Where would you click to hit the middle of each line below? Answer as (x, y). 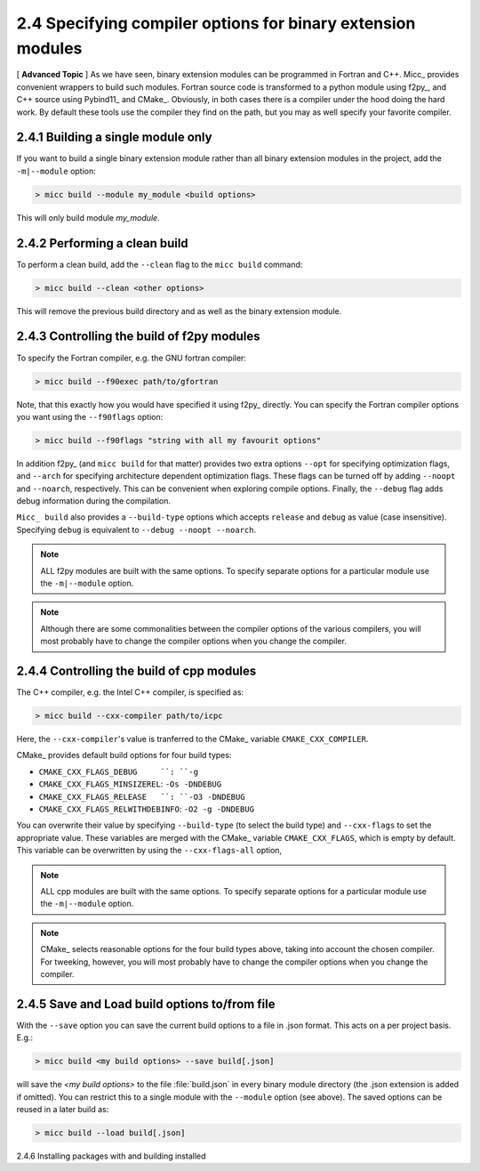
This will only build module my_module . (88, 217)
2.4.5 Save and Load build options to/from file (146, 1004)
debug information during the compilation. (94, 501)
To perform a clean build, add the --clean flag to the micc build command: (160, 264)
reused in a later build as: (63, 1109)
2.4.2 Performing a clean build (102, 243)
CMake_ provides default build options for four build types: (124, 755)
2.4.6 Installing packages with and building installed (111, 1156)
